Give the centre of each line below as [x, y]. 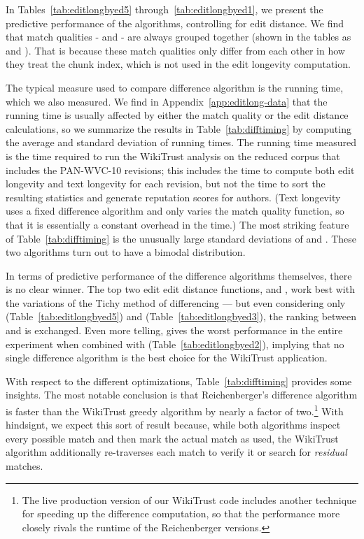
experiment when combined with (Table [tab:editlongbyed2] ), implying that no [175, 344]
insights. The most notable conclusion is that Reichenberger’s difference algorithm [182, 395]
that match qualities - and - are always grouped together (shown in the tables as [178, 37]
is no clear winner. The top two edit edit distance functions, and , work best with [180, 289]
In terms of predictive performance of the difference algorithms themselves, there [179, 275]
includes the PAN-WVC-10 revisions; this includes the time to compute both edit [180, 170]
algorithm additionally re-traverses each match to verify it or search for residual [176, 452]
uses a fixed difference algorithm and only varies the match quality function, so [175, 211]
